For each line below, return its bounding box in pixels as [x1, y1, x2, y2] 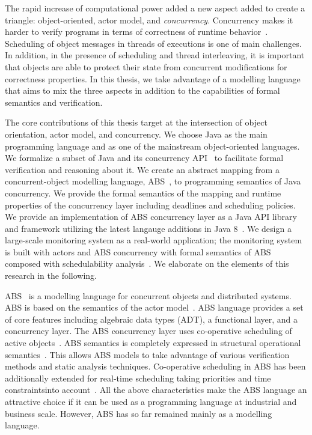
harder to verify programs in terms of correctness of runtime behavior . [5, 25, 268, 38]
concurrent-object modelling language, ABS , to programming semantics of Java [5, 175, 301, 187]
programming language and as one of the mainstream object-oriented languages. [5, 139, 300, 152]
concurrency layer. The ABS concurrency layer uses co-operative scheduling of [5, 324, 292, 337]
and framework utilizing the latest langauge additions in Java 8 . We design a [5, 222, 292, 234]
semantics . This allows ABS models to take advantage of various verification [5, 348, 290, 360]
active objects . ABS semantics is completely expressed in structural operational [5, 336, 301, 349]
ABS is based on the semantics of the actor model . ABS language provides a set [5, 301, 304, 314]
